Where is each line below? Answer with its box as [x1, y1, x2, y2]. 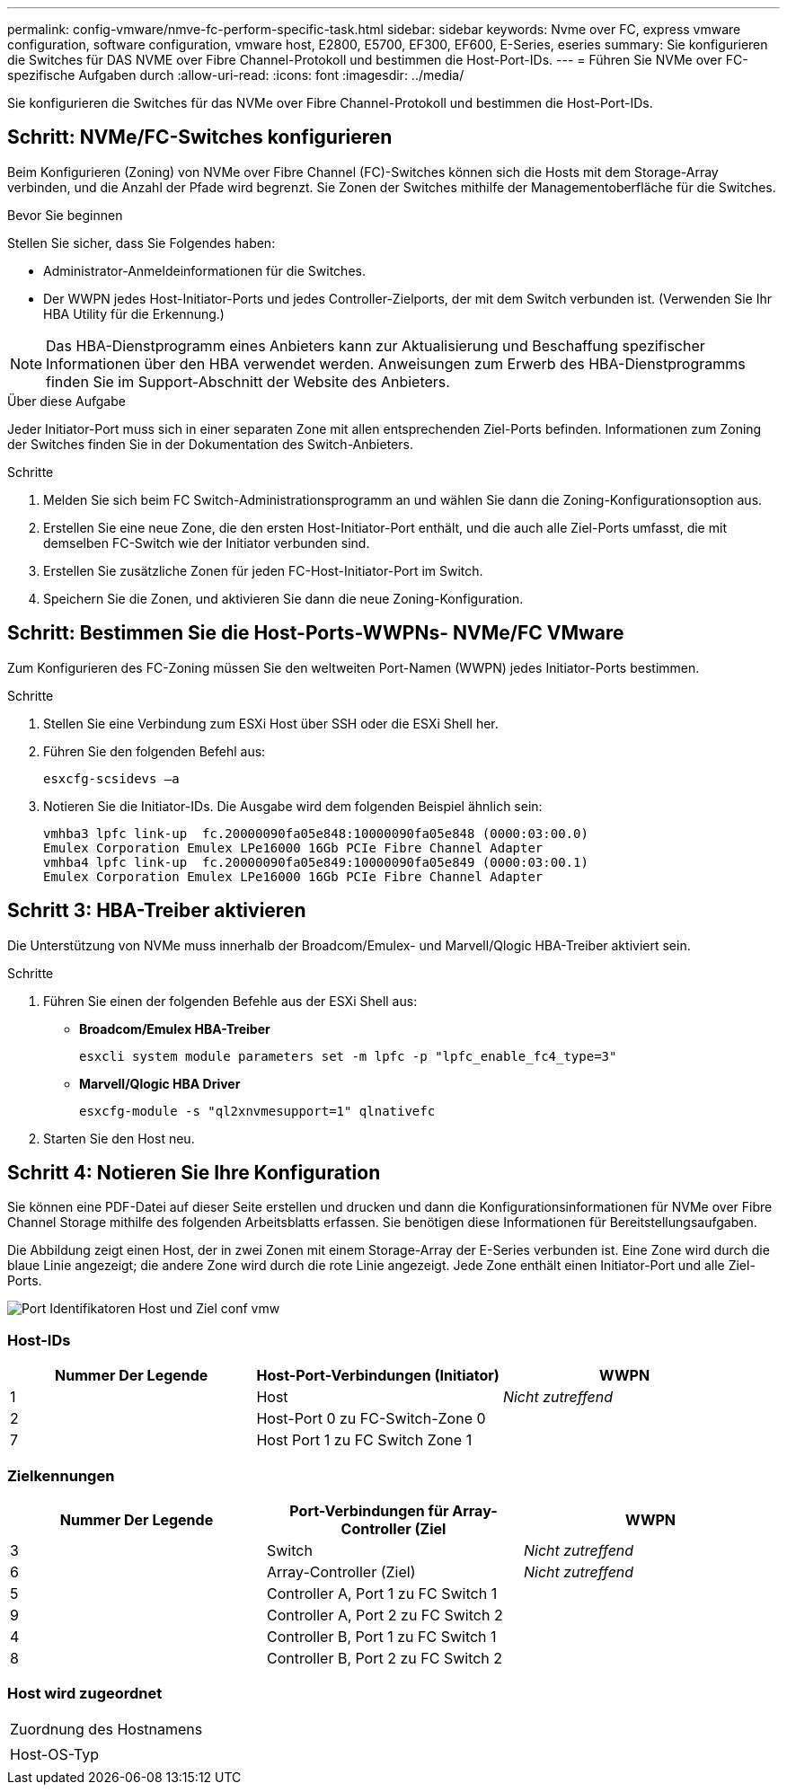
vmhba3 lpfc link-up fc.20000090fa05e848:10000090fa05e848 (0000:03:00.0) [43, 825, 588, 841]
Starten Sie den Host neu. [43, 1130, 195, 1146]
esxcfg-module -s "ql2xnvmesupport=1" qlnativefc [79, 1103, 436, 1118]
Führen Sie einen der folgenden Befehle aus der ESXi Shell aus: [43, 993, 418, 1009]
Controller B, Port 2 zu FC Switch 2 [266, 1648, 503, 1667]
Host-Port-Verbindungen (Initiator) [256, 1366, 500, 1385]
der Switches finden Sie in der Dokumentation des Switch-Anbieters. [7, 436, 413, 452]
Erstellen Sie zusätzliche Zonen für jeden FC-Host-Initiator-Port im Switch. [43, 562, 483, 578]
